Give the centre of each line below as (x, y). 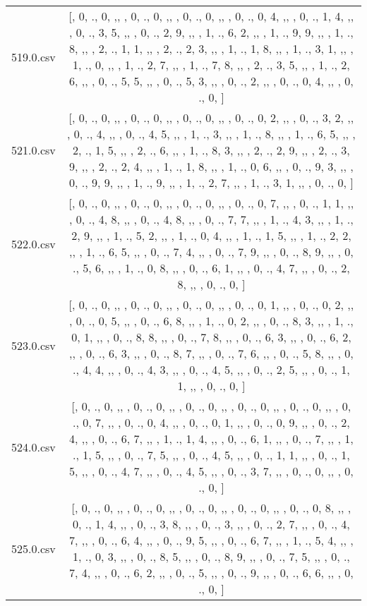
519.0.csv (34, 56)
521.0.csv (34, 150)
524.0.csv (34, 447)
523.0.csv (34, 345)
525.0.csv (34, 548)
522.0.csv (34, 243)
